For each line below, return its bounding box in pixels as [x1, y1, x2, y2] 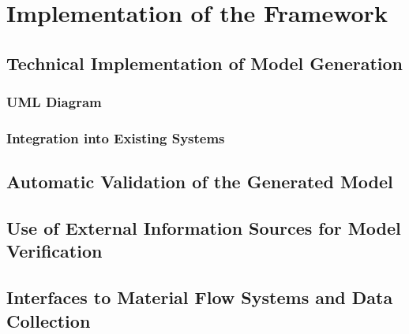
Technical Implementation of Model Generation [6, 50, 403, 75]
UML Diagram [6, 92, 102, 112]
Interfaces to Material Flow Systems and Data [6, 285, 393, 310]
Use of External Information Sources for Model [6, 216, 401, 240]
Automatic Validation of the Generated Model [6, 169, 393, 194]
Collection [6, 308, 91, 332]
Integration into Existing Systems [6, 128, 225, 147]
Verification [6, 239, 103, 263]
